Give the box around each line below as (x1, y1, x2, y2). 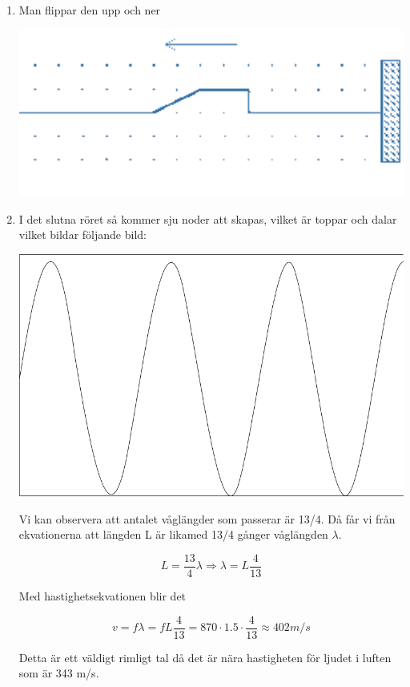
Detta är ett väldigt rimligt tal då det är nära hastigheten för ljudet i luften (18, 649, 392, 665)
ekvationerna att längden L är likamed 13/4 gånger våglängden (18, 526, 328, 543)
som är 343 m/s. (18, 665, 99, 681)
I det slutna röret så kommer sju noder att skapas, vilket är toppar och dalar (18, 210, 397, 227)
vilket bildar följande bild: (18, 226, 147, 243)
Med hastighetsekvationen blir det (18, 588, 187, 604)
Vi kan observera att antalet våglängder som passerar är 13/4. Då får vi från (18, 510, 396, 527)
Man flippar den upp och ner (18, 2, 161, 18)
